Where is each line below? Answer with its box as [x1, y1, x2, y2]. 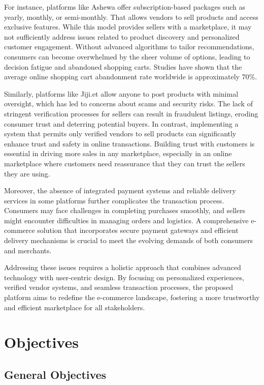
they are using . [4, 168, 50, 179]
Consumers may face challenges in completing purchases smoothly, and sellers [4, 205, 246, 216]
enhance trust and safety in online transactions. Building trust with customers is [4, 138, 255, 149]
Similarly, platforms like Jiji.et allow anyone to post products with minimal [4, 88, 239, 99]
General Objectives [4, 366, 107, 382]
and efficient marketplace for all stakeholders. [4, 302, 145, 312]
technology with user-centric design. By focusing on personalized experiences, [4, 272, 244, 282]
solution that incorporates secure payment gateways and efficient [37, 225, 239, 235]
